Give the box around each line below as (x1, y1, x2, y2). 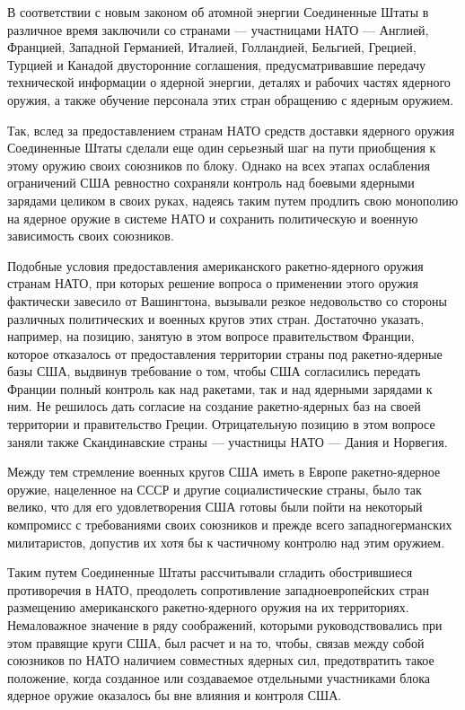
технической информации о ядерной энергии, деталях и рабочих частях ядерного (7, 73, 451, 92)
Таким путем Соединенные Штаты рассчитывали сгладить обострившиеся (7, 563, 413, 582)
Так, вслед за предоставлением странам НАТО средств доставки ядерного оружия (7, 120, 455, 139)
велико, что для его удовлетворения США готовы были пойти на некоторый (7, 497, 423, 516)
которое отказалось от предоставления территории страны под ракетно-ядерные (7, 344, 443, 363)
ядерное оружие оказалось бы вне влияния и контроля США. (7, 686, 342, 705)
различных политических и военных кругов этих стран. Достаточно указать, (7, 309, 425, 328)
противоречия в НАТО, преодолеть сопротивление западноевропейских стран (7, 580, 429, 599)
